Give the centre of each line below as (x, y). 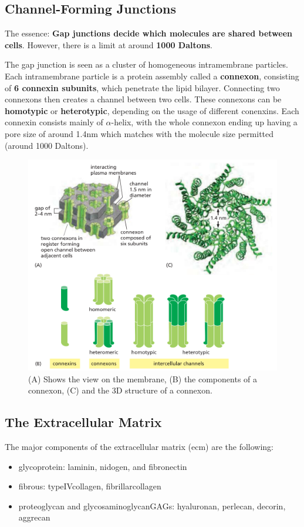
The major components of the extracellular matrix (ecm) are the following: (139, 447)
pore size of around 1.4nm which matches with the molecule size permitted (139, 133)
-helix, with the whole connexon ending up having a (204, 122)
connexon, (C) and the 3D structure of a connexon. (120, 390)
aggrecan (34, 517)
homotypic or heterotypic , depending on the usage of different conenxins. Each (152, 110)
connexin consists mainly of (54, 122)
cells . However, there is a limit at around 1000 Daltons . (109, 44)
